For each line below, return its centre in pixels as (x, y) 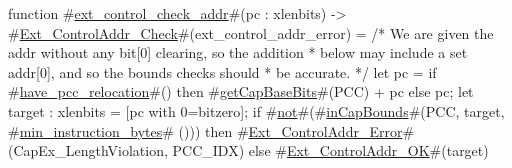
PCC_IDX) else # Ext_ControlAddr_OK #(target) (330, 150)
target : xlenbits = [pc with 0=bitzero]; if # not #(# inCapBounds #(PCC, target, (256, 110)
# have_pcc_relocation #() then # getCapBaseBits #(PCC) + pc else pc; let (241, 91)
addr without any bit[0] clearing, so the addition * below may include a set (238, 52)
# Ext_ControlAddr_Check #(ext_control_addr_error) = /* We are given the (251, 32)
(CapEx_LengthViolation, (88, 150)
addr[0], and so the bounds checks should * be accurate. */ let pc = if (222, 71)
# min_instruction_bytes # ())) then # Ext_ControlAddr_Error (205, 130)
